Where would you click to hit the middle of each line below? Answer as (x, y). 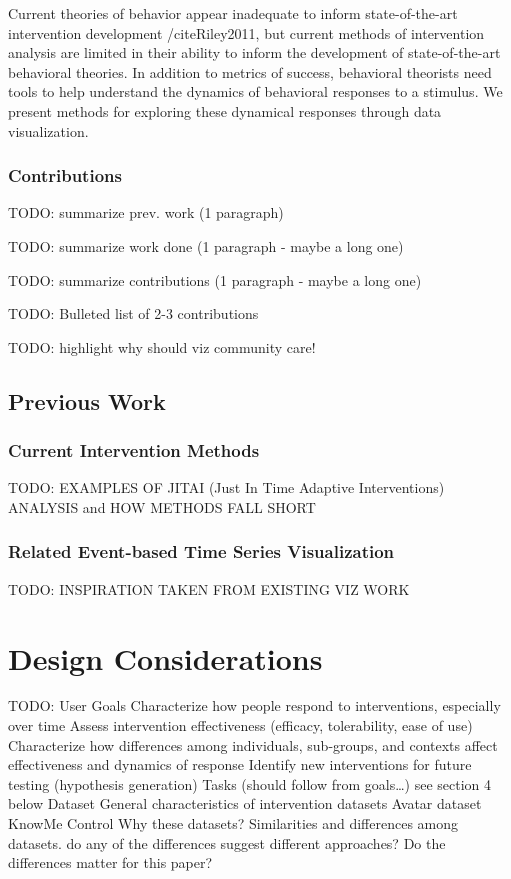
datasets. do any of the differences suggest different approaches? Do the (227, 842)
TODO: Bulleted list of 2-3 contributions (133, 313)
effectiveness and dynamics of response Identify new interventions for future (240, 764)
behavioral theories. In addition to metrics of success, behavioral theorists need (250, 71)
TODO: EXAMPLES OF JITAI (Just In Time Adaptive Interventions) (226, 487)
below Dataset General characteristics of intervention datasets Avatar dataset (245, 803)
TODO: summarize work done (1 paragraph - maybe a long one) (206, 245)
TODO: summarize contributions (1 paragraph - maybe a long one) (215, 279)
